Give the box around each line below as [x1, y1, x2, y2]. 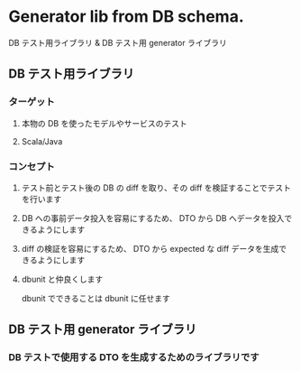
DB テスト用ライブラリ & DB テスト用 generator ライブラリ [8, 37, 227, 48]
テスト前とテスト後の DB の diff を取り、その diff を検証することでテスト [21, 182, 292, 193]
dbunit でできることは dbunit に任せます [21, 292, 170, 303]
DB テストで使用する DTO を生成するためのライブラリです [8, 351, 260, 364]
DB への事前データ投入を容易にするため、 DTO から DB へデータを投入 [21, 212, 285, 223]
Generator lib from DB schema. [8, 6, 244, 27]
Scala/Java [21, 135, 63, 146]
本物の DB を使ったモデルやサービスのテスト [21, 117, 187, 128]
